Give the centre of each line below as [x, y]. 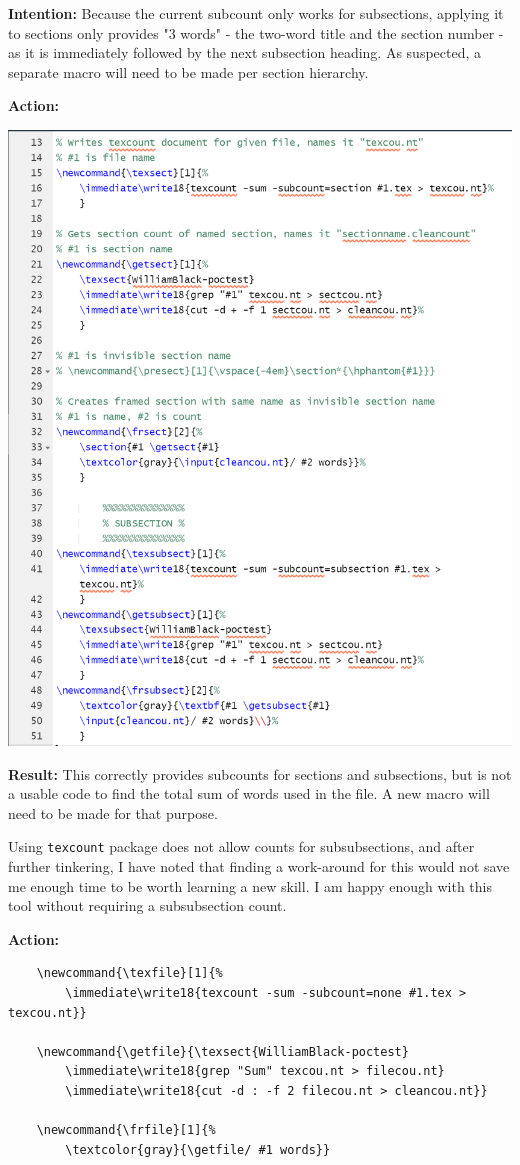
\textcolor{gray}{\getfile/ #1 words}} [198, 1149]
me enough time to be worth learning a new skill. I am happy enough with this [250, 885]
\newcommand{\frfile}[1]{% [126, 1130]
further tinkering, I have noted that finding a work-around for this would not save [259, 866]
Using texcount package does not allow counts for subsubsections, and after [241, 846]
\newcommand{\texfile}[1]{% [129, 973]
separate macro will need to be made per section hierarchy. [188, 71]
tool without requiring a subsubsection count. [147, 905]
